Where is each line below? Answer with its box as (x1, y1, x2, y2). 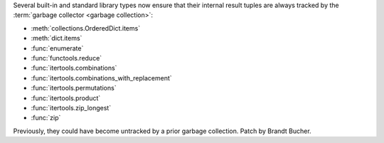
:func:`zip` (31, 114, 61, 122)
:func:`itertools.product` (31, 93, 101, 102)
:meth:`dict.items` (31, 34, 82, 43)
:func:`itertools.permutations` (31, 84, 117, 92)
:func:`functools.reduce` (31, 53, 102, 62)
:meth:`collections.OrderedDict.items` (31, 23, 141, 32)
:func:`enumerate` (31, 43, 84, 53)
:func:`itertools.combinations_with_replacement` (31, 73, 172, 82)
